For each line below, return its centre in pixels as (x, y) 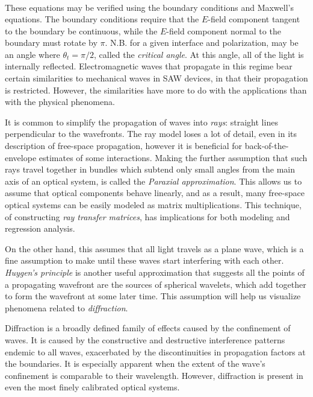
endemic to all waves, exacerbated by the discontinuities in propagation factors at (155, 351)
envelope (21, 157)
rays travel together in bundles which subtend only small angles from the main (150, 169)
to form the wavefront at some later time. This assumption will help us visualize (153, 296)
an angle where (33, 54)
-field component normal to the (224, 30)
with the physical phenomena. (60, 102)
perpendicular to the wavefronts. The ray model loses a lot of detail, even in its (151, 134)
